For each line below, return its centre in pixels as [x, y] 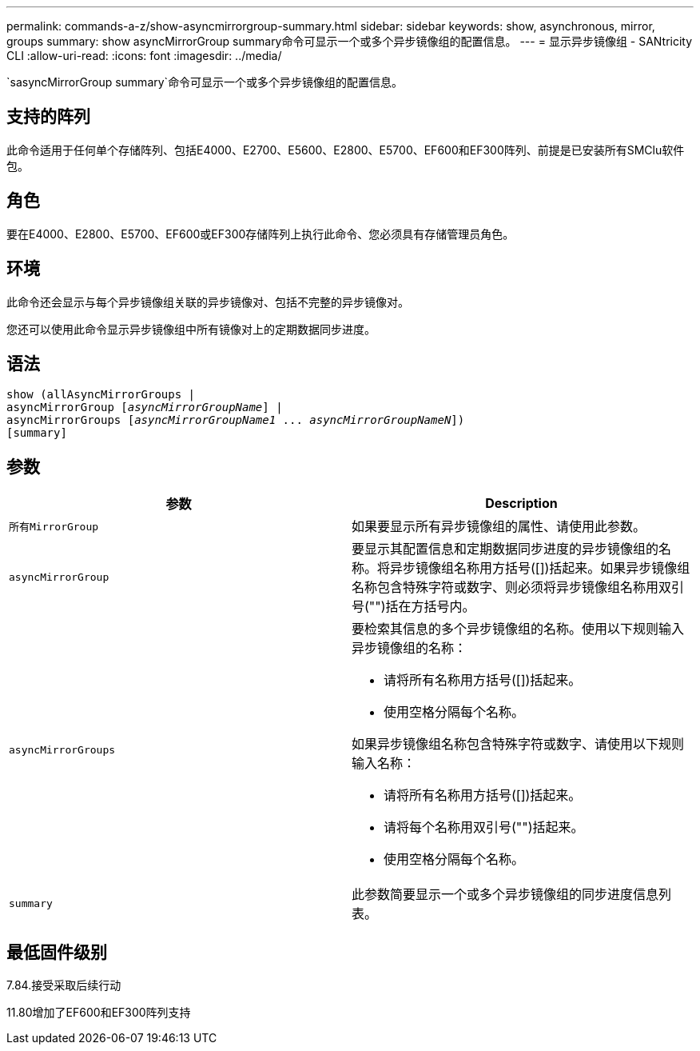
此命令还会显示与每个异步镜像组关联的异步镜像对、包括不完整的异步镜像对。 [208, 302]
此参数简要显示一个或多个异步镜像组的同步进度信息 [505, 895]
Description [521, 504]
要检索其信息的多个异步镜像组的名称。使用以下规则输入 [518, 629]
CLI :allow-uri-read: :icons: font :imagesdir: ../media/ [144, 56]
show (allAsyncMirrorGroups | [101, 395]
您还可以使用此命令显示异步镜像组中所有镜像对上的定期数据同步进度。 [191, 329]
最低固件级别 [57, 952]
